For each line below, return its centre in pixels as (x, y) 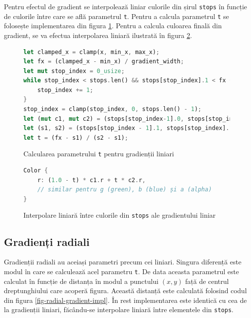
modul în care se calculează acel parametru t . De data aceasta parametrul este (122, 271)
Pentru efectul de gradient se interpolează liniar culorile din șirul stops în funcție (125, 6)
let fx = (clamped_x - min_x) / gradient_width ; (104, 62)
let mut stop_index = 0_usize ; (74, 71)
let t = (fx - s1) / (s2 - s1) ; (76, 138)
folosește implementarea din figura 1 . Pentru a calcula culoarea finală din (113, 26)
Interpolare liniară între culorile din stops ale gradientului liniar (120, 215)
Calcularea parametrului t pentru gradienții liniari (99, 154)
